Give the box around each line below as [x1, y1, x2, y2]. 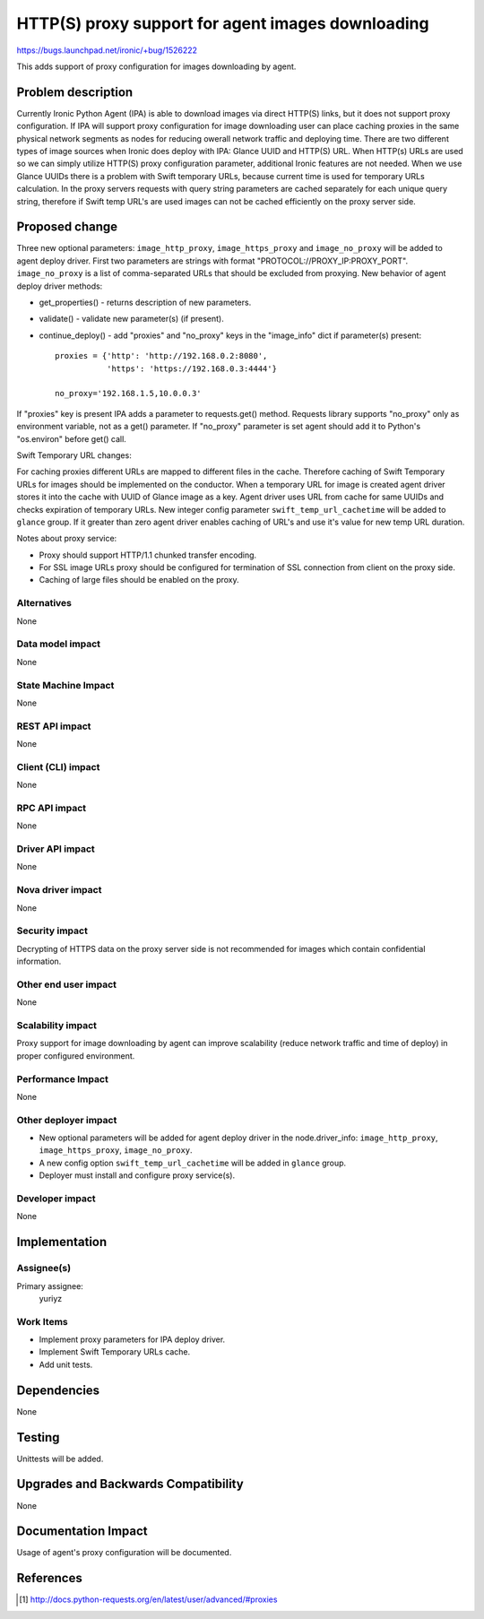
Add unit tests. [39, 1359, 93, 1370]
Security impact [16, 924, 89, 937]
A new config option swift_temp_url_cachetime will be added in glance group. [39, 1157, 347, 1168]
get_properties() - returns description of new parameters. [39, 297, 252, 308]
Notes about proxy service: [16, 533, 117, 544]
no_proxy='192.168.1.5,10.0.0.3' [55, 388, 202, 399]
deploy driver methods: [16, 281, 103, 291]
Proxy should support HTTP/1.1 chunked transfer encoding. [39, 550, 257, 560]
